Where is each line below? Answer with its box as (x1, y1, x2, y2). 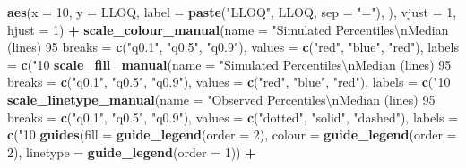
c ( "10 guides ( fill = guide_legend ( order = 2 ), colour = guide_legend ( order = (7, 125, 457, 144)
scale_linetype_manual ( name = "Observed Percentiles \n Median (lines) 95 (7, 89, 436, 108)
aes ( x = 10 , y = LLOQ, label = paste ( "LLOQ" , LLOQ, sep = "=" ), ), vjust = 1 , (7, 3, 457, 21)
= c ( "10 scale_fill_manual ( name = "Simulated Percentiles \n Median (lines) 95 (7, 55, 452, 73)
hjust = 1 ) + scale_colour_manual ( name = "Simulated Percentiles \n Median (7, 20, 449, 38)
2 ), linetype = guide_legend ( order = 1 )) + (7, 142, 256, 161)
